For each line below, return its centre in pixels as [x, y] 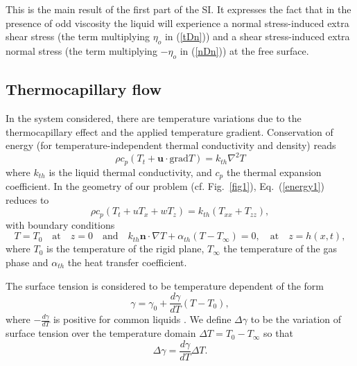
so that [278, 333]
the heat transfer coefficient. [127, 262]
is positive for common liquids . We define [142, 319]
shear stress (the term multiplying [78, 36]
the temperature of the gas [280, 249]
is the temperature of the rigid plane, [125, 249]
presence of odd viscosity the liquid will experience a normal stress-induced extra [177, 23]
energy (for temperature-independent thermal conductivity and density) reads [171, 145]
